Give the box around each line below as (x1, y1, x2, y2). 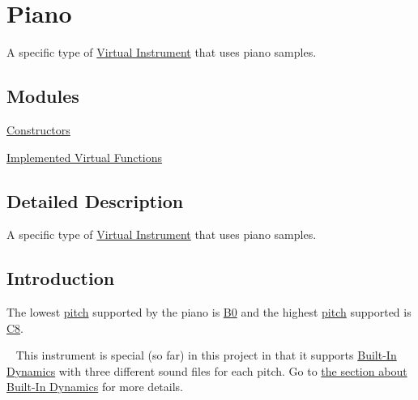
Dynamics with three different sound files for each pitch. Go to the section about (6, 362, 407, 379)
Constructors (6, 121, 70, 138)
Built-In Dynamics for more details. (6, 378, 184, 395)
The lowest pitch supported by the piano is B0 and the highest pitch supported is (6, 304, 412, 321)
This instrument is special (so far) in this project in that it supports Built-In (15, 347, 397, 364)
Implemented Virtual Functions (6, 148, 163, 165)
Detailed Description (6, 188, 184, 213)
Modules (6, 83, 79, 109)
